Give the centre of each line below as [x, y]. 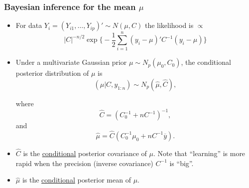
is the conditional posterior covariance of [85, 153]
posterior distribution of [52, 73]
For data [29, 25]
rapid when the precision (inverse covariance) [84, 163]
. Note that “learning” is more [199, 153]
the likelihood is [169, 25]
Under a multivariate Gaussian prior [71, 62]
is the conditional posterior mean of [76, 180]
